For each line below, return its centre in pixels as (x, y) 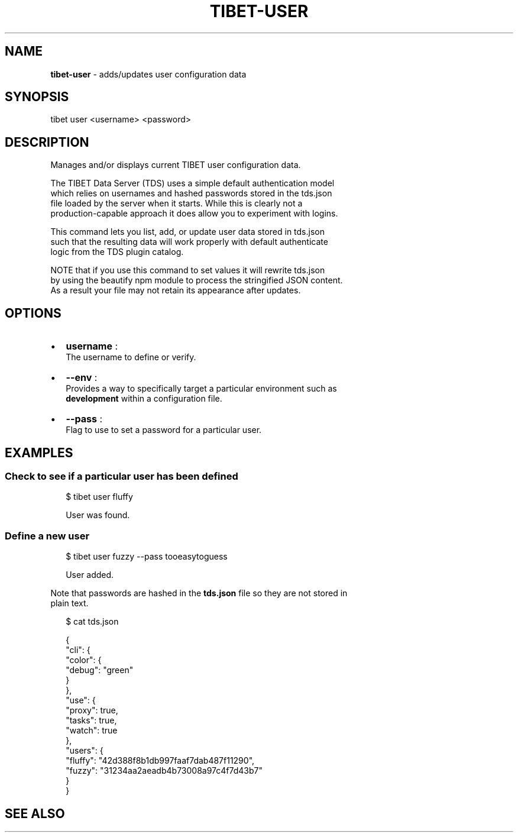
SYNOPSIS (37, 97)
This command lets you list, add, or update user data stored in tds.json (187, 232)
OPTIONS (33, 313)
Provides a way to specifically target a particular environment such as (201, 389)
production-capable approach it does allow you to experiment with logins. (194, 214)
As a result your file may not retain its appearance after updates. (176, 290)
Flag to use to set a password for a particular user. (164, 430)
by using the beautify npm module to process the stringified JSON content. (197, 280)
